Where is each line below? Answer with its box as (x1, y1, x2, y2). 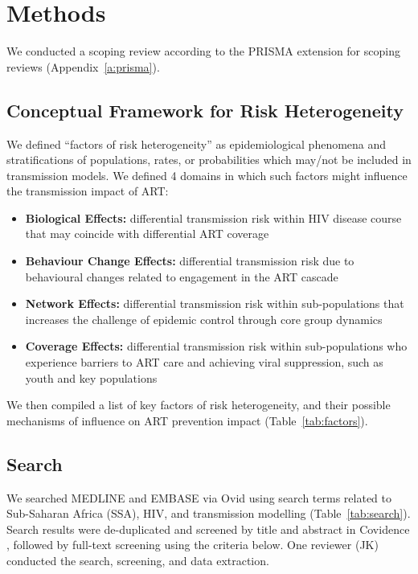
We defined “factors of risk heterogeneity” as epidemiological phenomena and (6, 135, 387, 152)
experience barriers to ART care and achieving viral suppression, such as (25, 354, 383, 371)
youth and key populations (25, 369, 158, 386)
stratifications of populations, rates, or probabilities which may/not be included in (6, 151, 412, 168)
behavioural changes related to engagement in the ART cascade (25, 268, 338, 285)
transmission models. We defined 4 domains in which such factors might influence (6, 166, 408, 183)
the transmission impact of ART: (6, 182, 169, 199)
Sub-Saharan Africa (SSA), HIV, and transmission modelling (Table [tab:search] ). (6, 505, 411, 522)
